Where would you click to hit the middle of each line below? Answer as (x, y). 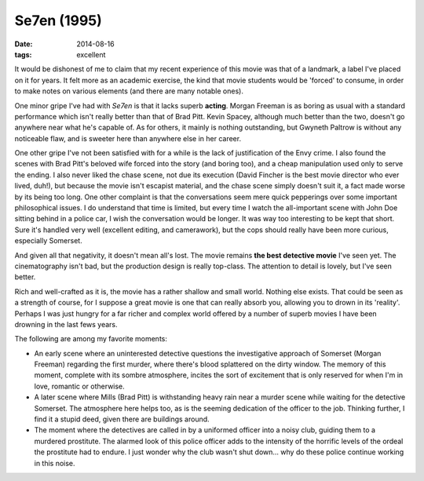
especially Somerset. (48, 241)
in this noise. (55, 463)
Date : (24, 44)
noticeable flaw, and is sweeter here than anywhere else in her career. (128, 138)
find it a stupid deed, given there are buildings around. (122, 419)
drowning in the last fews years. (66, 324)
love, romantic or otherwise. (79, 386)
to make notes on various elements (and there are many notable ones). (129, 91)
